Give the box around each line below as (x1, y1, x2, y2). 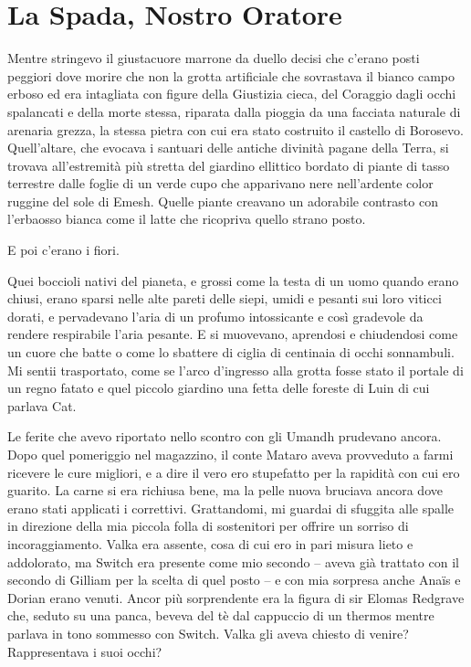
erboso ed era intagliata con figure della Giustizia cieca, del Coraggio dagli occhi (7, 84, 456, 103)
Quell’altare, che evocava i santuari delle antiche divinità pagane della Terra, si (7, 138, 449, 157)
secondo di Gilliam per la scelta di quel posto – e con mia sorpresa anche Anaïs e (7, 570, 461, 589)
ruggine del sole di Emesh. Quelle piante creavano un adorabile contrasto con (7, 191, 438, 210)
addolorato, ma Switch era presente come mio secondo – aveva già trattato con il (7, 552, 459, 571)
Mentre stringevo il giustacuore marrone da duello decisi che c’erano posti (7, 48, 420, 68)
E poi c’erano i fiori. (7, 240, 120, 259)
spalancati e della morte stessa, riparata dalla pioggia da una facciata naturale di (7, 101, 461, 121)
